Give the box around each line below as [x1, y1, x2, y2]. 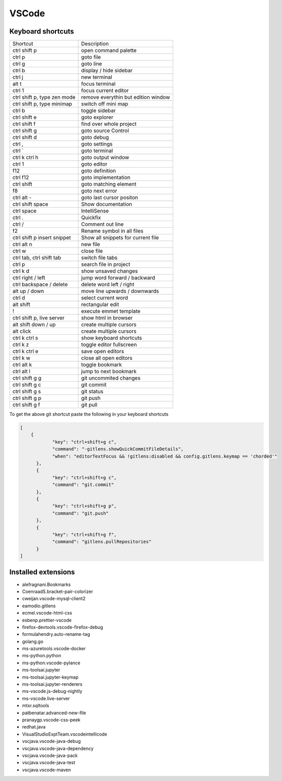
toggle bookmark [81, 361, 122, 368]
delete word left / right [81, 281, 135, 288]
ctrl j [12, 74, 23, 81]
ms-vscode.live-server [22, 695, 70, 702]
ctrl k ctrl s [12, 334, 38, 341]
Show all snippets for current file [81, 234, 160, 241]
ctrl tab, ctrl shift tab [12, 254, 61, 261]
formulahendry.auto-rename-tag [22, 631, 90, 637]
